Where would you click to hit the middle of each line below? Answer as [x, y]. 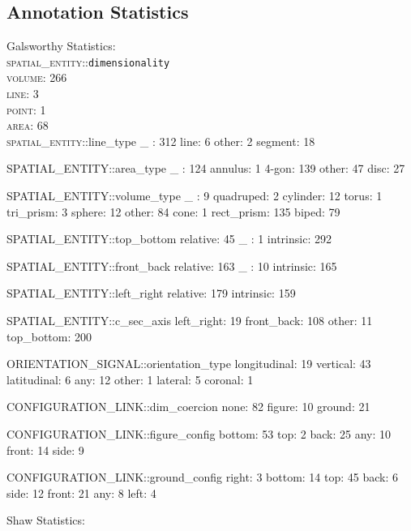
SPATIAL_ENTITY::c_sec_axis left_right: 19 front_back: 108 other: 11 [190, 320]
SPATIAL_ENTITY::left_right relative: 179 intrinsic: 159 [151, 293]
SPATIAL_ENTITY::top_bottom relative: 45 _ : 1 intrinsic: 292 [169, 239]
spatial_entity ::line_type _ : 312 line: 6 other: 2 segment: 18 [161, 141]
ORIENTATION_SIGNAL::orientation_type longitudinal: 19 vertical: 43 [189, 364]
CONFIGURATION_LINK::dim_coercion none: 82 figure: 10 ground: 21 [188, 407]
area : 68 [28, 125]
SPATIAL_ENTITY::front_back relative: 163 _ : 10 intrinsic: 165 [172, 265]
